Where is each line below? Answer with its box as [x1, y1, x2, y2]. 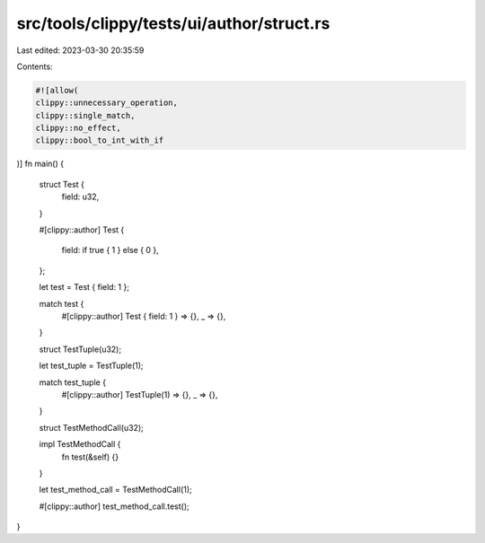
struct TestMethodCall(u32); [39, 422, 144, 433]
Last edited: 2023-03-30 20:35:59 [16, 45, 145, 56]
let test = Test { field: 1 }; [39, 282, 130, 293]
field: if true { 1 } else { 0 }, [61, 245, 159, 256]
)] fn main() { [16, 158, 65, 170]
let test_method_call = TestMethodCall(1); [39, 485, 192, 495]
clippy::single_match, [35, 110, 136, 120]
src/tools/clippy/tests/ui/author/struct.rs [16, 13, 331, 33]
